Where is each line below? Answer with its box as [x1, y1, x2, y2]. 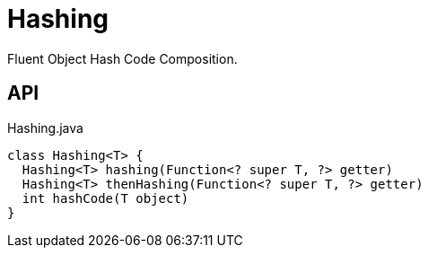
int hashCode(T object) [22, 190, 189, 206]
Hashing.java [7, 119, 83, 136]
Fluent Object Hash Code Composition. [7, 50, 238, 66]
